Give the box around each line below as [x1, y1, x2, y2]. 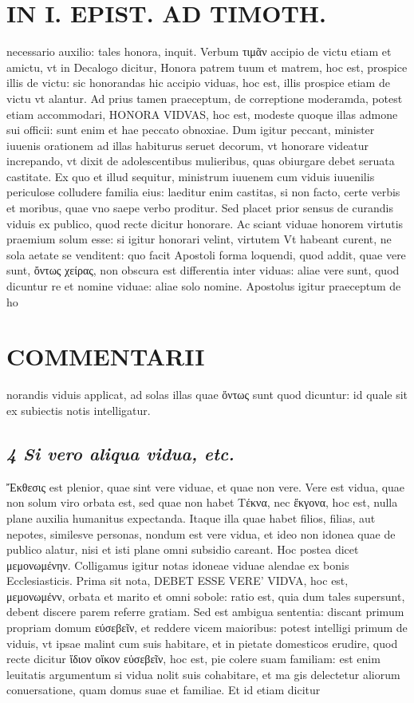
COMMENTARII [6, 340, 205, 373]
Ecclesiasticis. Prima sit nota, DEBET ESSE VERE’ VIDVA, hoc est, [6, 572, 349, 589]
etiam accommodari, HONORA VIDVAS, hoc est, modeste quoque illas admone [6, 105, 398, 122]
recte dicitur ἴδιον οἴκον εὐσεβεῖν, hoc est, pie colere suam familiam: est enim [6, 650, 380, 667]
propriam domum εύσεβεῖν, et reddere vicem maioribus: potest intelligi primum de [6, 619, 408, 636]
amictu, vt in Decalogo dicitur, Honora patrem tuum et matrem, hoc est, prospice [6, 58, 408, 75]
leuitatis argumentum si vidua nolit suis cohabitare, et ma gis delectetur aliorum [6, 665, 400, 682]
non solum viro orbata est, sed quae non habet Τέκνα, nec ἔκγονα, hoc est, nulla [6, 494, 398, 511]
